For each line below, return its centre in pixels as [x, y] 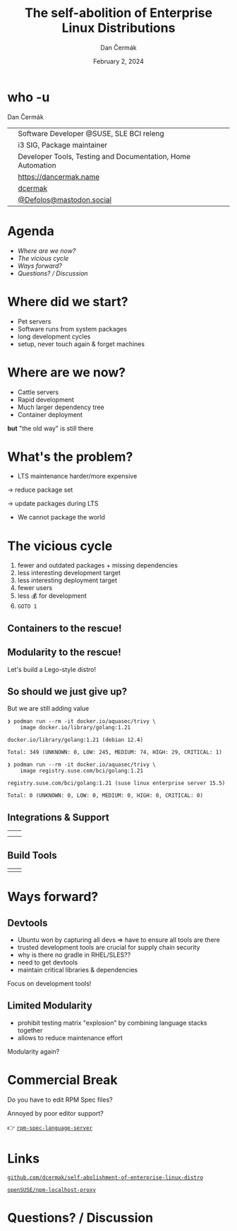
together [30, 1030]
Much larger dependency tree [61, 407]
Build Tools [32, 855]
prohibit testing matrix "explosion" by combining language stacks [112, 1023]
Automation [37, 165]
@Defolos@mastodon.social [65, 199]
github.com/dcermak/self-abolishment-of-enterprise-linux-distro [105, 1177]
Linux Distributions [119, 28]
